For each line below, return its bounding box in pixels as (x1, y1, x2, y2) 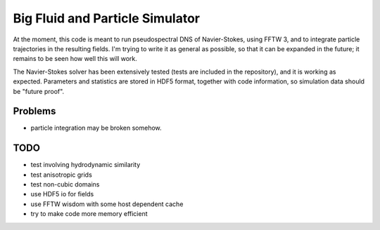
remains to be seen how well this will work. (13, 55, 137, 63)
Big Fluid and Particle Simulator (13, 11, 201, 26)
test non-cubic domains (30, 180, 100, 189)
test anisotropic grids (30, 170, 93, 179)
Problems (13, 105, 56, 117)
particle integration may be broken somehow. (30, 123, 162, 133)
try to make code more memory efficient (30, 210, 148, 218)
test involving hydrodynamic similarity (30, 161, 141, 169)
